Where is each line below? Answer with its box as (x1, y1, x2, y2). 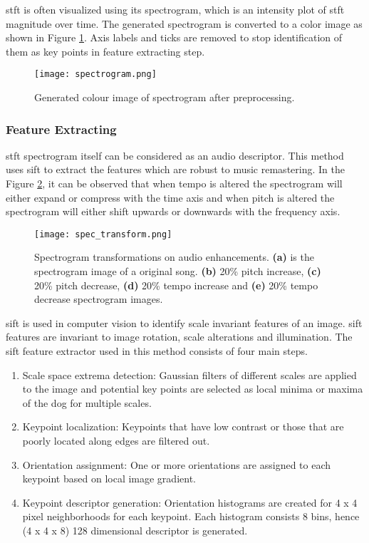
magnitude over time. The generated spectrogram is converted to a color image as (6, 16, 363, 31)
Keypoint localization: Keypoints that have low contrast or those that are (22, 419, 344, 434)
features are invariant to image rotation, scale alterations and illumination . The (6, 329, 353, 344)
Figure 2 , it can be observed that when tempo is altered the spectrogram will (6, 176, 343, 191)
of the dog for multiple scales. (22, 395, 152, 410)
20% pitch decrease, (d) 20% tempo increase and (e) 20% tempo (34, 277, 318, 292)
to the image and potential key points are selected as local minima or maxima (22, 381, 363, 396)
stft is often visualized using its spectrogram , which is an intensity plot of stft (6, 2, 345, 16)
